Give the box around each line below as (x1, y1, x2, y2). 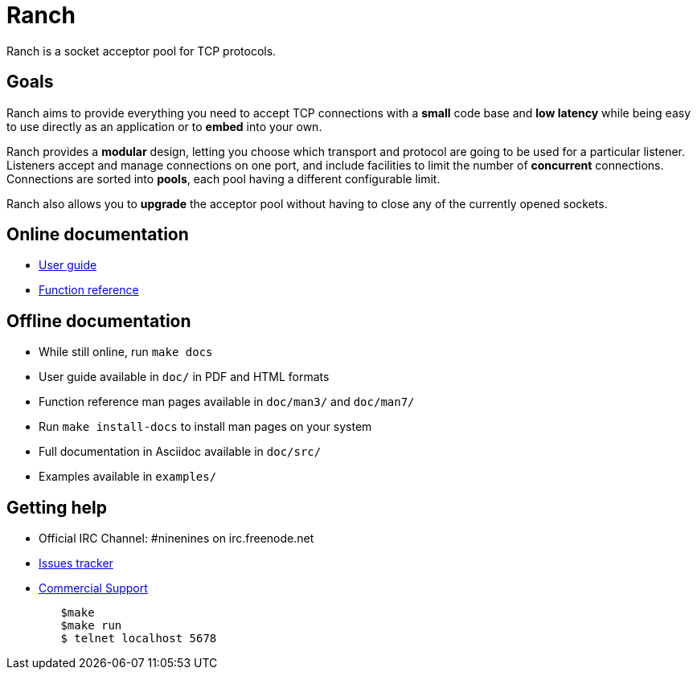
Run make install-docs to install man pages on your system (39, 420, 372, 434)
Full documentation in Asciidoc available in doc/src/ (39, 445, 322, 459)
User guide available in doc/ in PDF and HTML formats (39, 370, 330, 384)
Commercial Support (39, 581, 148, 596)
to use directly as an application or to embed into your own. (6, 119, 322, 133)
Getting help (6, 497, 107, 518)
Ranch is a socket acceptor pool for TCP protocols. (6, 43, 277, 58)
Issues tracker (39, 556, 113, 571)
